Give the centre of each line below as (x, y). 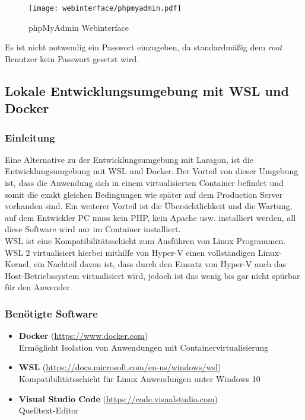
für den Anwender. (39, 287)
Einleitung (30, 137)
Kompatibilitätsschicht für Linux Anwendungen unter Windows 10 (139, 378)
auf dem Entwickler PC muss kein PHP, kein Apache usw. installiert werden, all (150, 217)
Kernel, (18, 264)
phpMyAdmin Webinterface (79, 27)
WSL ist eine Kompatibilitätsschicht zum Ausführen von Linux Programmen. (145, 240)
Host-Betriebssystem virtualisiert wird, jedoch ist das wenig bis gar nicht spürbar (152, 275)
